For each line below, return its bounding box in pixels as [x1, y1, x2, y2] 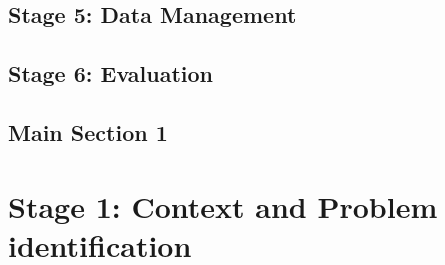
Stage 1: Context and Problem [8, 185, 438, 226]
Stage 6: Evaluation [8, 58, 214, 89]
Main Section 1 [8, 116, 168, 147]
